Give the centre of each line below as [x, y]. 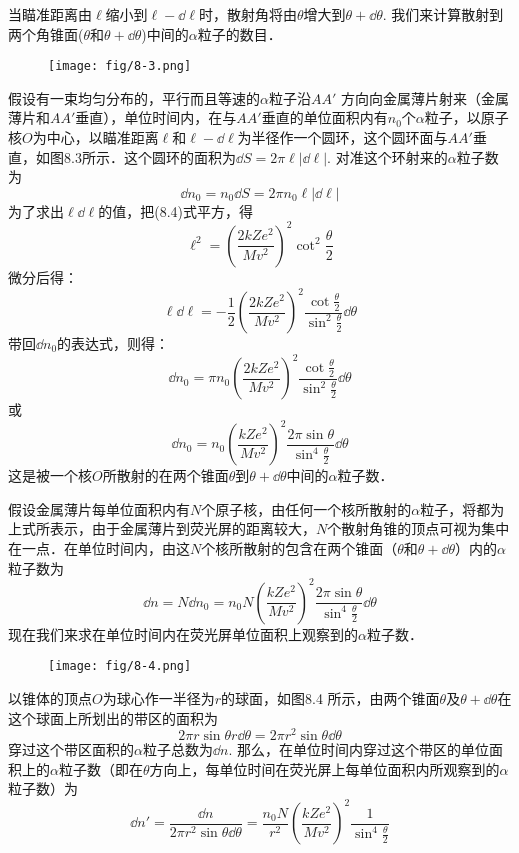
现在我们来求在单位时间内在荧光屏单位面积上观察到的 [183, 633]
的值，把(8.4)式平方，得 [175, 210]
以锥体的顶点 [50, 697]
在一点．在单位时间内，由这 [99, 547]
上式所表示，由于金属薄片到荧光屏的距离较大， [162, 528]
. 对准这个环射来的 [387, 156]
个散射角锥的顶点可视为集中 [418, 528]
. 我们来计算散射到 [443, 14]
